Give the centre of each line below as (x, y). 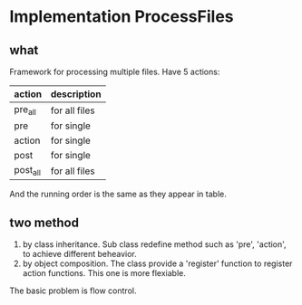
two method (44, 222)
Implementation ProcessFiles (122, 17)
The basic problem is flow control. (73, 291)
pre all (25, 110)
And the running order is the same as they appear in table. (118, 194)
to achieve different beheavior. (80, 254)
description (76, 94)
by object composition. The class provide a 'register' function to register (157, 263)
